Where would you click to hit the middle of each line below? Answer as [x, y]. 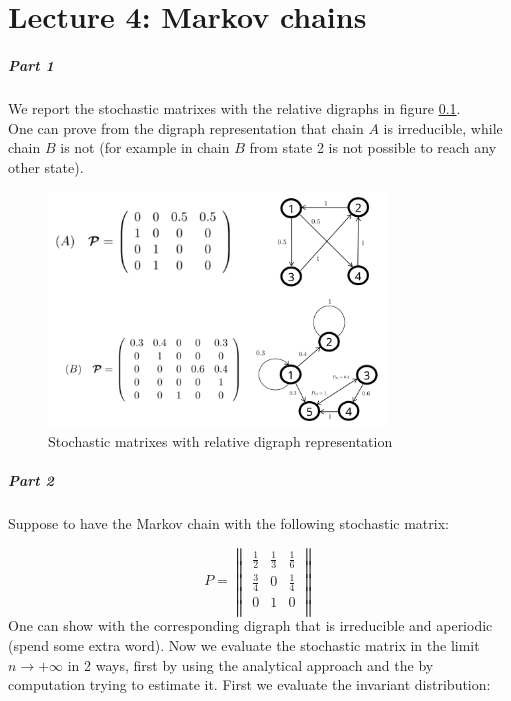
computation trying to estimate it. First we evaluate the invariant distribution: [249, 684]
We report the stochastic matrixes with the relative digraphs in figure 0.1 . [234, 107]
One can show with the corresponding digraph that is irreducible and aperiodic [250, 625]
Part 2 [31, 479]
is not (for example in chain [145, 147]
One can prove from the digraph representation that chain [186, 127]
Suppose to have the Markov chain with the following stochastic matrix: [228, 522]
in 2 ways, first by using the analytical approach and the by [250, 664]
